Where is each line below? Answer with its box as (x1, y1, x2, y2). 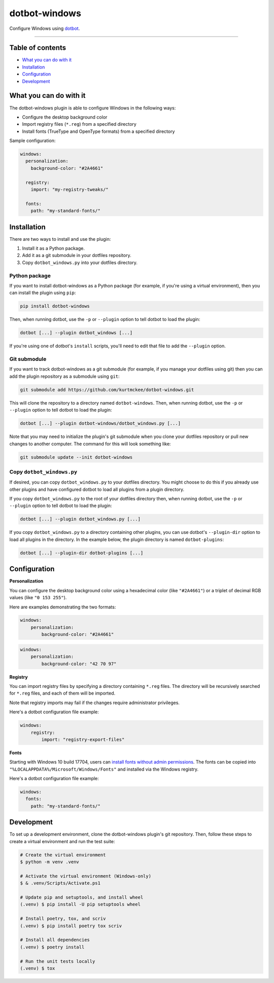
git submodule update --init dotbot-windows (20, 454, 133, 460)
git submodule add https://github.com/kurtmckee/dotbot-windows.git (20, 387, 194, 392)
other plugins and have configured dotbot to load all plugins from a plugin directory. (9, 486, 185, 492)
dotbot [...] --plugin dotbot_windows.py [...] (20, 516, 141, 522)
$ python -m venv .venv (20, 859, 80, 865)
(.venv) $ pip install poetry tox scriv (20, 923, 122, 929)
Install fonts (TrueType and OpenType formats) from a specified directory (22, 128, 175, 134)
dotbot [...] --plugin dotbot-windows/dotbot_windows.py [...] (20, 421, 181, 426)
